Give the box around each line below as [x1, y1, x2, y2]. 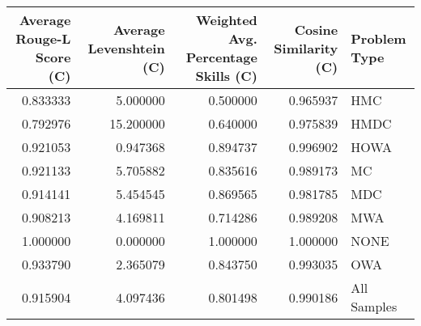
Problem [351, 29, 406, 48]
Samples [351, 297, 398, 315]
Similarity [274, 38, 338, 57]
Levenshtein [87, 38, 165, 57]
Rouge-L [15, 29, 71, 48]
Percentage [185, 48, 257, 66]
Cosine [294, 19, 338, 39]
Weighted [196, 11, 257, 29]
